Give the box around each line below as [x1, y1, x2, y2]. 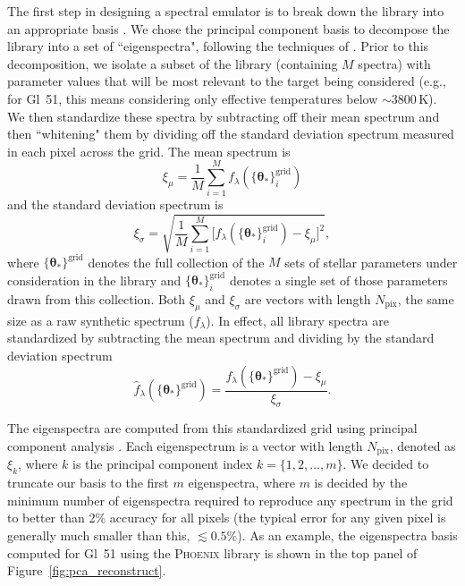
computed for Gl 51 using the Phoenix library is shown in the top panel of [7, 543, 418, 562]
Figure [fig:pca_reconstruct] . [7, 561, 166, 580]
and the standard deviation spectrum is [7, 195, 224, 214]
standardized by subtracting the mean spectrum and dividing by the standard [7, 328, 435, 347]
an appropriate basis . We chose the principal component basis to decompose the [7, 19, 450, 38]
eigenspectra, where [188, 473, 295, 492]
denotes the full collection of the [88, 252, 265, 271]
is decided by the [314, 473, 408, 492]
